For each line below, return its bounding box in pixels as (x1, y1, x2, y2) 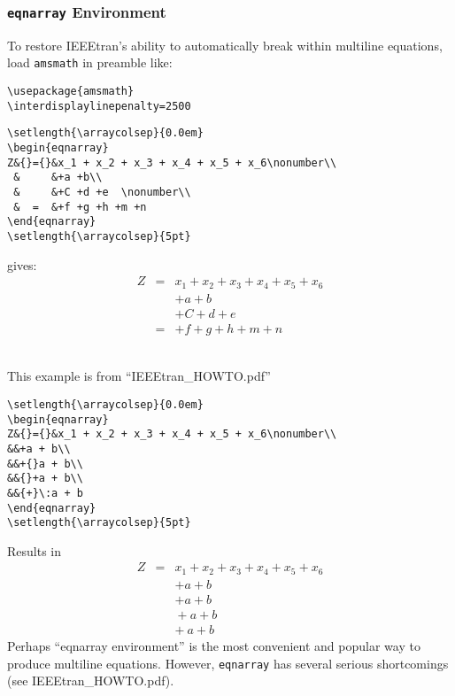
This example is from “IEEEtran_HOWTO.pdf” (7, 367, 271, 385)
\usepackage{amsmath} (7, 85, 135, 98)
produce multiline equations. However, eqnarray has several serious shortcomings (7, 653, 449, 672)
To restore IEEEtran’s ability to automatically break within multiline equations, (7, 35, 443, 54)
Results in (7, 541, 62, 560)
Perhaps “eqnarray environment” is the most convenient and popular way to (7, 637, 420, 655)
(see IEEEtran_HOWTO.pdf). (7, 671, 174, 690)
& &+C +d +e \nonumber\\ (13, 185, 191, 198)
